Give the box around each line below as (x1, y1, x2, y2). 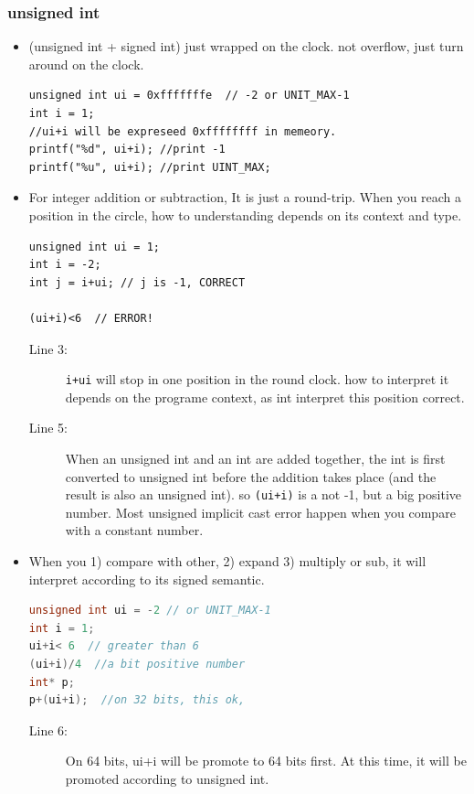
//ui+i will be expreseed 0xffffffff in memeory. (28, 124, 337, 138)
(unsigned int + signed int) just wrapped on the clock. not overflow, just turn (28, 37, 464, 56)
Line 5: (28, 418, 68, 437)
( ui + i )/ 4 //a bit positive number (28, 657, 246, 671)
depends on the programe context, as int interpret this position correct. (65, 387, 465, 406)
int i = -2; (28, 258, 101, 272)
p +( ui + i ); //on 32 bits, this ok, (28, 693, 246, 707)
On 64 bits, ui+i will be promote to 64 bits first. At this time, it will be (65, 751, 467, 770)
